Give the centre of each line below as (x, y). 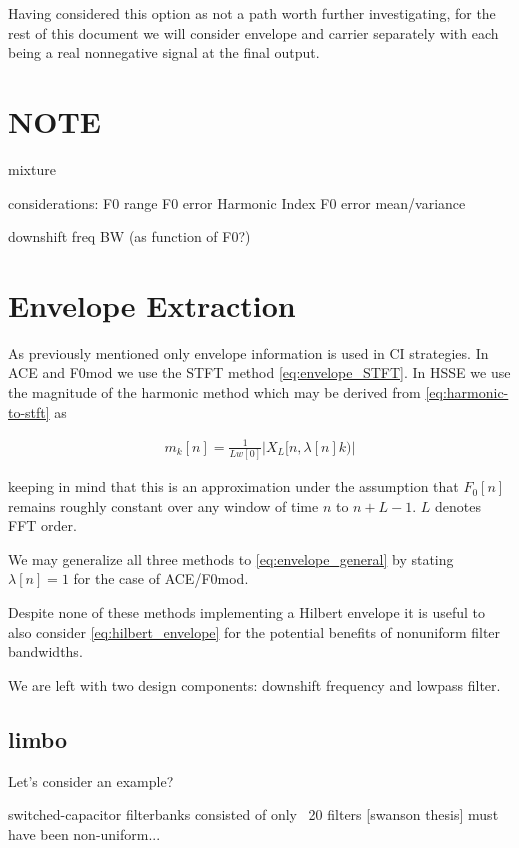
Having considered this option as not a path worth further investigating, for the (252, 13)
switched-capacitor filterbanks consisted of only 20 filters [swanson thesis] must (253, 814)
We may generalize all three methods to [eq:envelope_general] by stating (231, 558)
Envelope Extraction (152, 304)
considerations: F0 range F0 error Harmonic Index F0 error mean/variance (237, 202)
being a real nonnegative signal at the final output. (164, 52)
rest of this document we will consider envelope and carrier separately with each (253, 32)
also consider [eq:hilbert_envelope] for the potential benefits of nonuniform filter (254, 631)
